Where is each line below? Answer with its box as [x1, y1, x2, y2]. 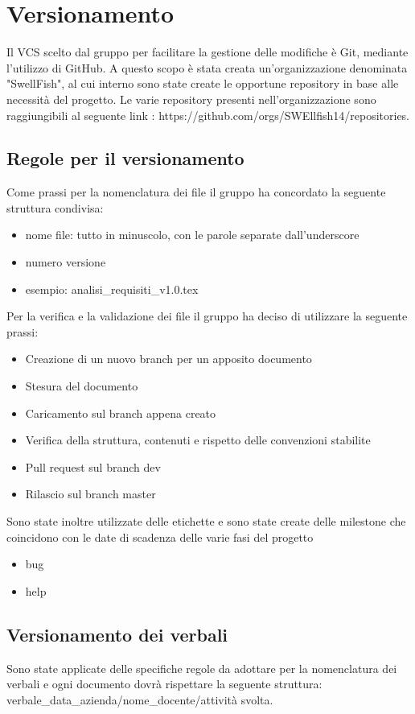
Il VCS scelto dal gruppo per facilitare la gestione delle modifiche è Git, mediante [6, 43, 409, 60]
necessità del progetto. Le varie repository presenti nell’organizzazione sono [6, 90, 376, 107]
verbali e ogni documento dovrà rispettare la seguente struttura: [6, 675, 323, 692]
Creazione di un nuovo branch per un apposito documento [25, 350, 312, 367]
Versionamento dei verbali [6, 621, 228, 646]
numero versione [25, 254, 106, 270]
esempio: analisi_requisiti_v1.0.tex [25, 280, 199, 297]
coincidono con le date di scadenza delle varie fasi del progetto [6, 528, 314, 545]
